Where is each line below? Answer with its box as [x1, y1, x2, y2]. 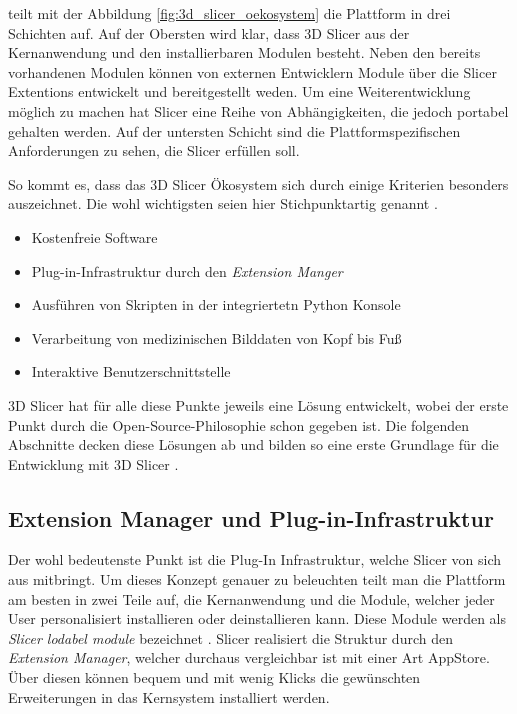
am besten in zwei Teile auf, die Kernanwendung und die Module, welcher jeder [8, 588, 495, 609]
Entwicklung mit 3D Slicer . [8, 453, 179, 474]
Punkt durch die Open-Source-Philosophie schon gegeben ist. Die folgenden [8, 414, 469, 435]
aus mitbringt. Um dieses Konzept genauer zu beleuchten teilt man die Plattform [8, 569, 506, 590]
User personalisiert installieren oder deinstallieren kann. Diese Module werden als [8, 608, 507, 629]
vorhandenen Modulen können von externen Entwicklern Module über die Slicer [8, 61, 497, 82]
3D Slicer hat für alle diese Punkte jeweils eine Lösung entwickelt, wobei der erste [8, 394, 509, 415]
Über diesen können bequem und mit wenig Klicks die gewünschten [8, 667, 421, 688]
